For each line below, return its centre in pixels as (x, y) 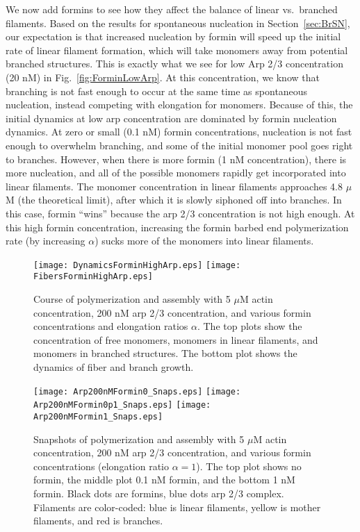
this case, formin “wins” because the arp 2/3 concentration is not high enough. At (180, 213)
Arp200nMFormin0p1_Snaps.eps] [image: (122, 405)
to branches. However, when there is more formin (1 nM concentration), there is (176, 159)
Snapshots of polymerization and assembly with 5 (139, 439)
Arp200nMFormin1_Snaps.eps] (98, 416)
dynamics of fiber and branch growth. (114, 366)
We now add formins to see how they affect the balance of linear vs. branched (172, 9)
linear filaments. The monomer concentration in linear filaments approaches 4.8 (174, 186)
